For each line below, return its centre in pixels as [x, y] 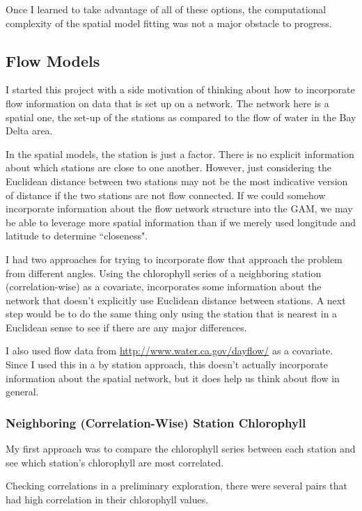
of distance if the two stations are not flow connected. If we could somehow [166, 195]
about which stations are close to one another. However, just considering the [168, 167]
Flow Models [53, 60]
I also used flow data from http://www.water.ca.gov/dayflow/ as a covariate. [170, 351]
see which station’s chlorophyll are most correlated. [115, 462]
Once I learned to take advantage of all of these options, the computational [166, 9]
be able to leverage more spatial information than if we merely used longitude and [181, 222]
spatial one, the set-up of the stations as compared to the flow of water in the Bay [181, 117]
